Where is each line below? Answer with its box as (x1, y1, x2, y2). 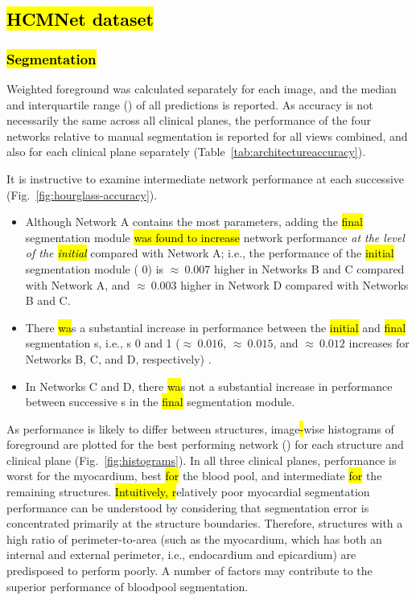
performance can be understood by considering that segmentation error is (6, 499, 369, 516)
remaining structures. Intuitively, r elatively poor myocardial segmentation (6, 483, 370, 500)
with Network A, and (25, 276, 130, 293)
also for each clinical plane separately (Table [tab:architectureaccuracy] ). (6, 143, 366, 160)
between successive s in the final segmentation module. (25, 393, 295, 410)
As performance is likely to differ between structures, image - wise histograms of (6, 420, 394, 437)
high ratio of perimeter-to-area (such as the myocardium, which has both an (6, 530, 382, 547)
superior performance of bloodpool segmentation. (6, 577, 249, 594)
